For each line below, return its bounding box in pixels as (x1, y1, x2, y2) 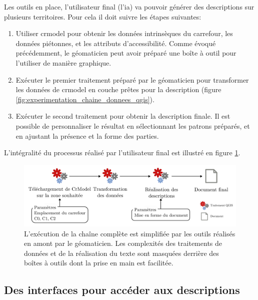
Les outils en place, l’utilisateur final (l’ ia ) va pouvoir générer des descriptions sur (4, 2, 254, 12)
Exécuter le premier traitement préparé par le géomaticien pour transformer (15, 74, 249, 85)
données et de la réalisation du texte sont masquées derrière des (24, 247, 219, 258)
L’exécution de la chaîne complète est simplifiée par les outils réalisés (24, 228, 235, 238)
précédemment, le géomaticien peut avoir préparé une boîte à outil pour (15, 48, 236, 58)
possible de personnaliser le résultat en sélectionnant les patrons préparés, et (15, 120, 250, 131)
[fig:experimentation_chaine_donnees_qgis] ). (15, 94, 154, 104)
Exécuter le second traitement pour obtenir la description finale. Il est (15, 111, 230, 121)
